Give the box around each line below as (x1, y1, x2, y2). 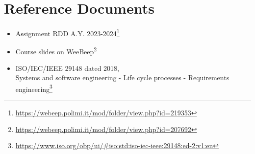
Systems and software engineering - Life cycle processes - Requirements (15, 72, 229, 83)
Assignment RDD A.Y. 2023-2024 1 (15, 27, 120, 38)
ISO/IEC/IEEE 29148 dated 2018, (15, 63, 119, 73)
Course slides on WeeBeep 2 (15, 45, 97, 57)
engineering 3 (15, 82, 52, 94)
